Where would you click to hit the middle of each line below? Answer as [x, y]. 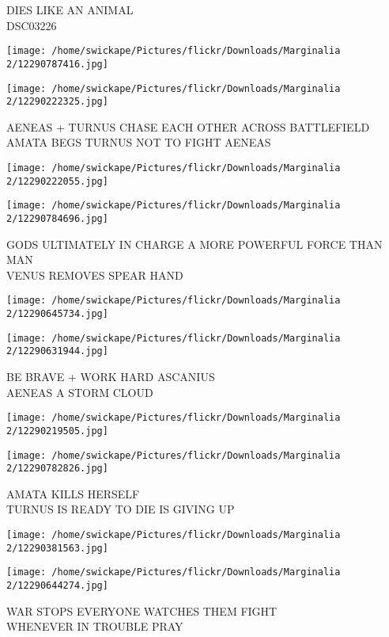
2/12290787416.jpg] [57, 64]
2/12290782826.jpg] [57, 469]
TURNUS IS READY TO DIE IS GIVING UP [121, 509]
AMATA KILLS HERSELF [73, 493]
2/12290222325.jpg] [57, 102]
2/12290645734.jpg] [57, 314]
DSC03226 [32, 25]
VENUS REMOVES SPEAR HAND [95, 275]
